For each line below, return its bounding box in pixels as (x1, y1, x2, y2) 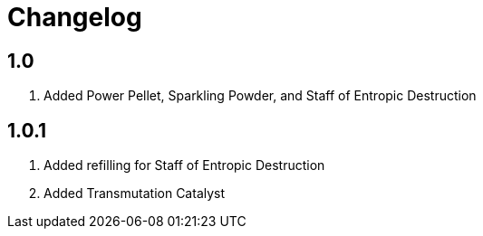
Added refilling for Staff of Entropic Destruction (43, 157, 325, 174)
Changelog (7, 2, 142, 33)
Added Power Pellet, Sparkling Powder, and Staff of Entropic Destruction (43, 88, 477, 104)
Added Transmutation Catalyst (43, 185, 226, 202)
